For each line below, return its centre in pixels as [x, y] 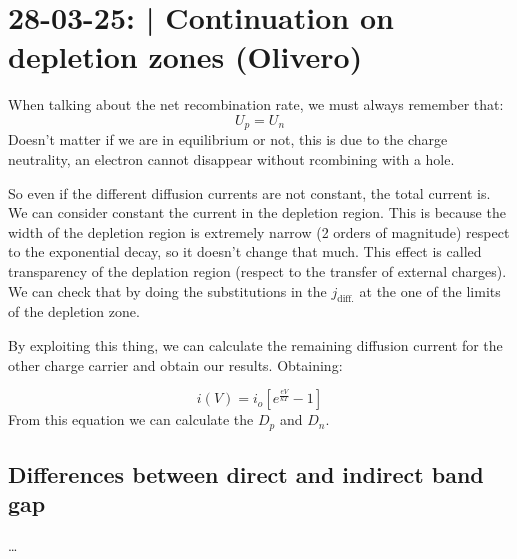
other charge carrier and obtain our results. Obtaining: [175, 364]
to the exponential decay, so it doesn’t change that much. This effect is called [245, 251]
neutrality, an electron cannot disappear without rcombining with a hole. [231, 158]
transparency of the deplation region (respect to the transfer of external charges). [257, 270]
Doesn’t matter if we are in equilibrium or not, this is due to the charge [228, 139]
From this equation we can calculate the [131, 419]
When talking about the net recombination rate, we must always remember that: [256, 104]
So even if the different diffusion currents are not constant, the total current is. [249, 192]
